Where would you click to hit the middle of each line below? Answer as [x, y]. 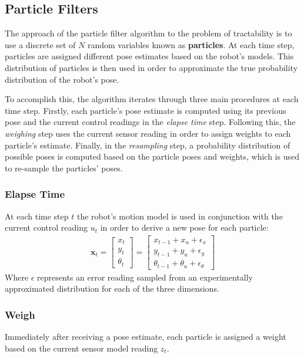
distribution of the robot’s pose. [62, 79]
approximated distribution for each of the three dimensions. [112, 288]
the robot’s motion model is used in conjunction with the [180, 216]
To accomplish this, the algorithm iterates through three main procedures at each [152, 99]
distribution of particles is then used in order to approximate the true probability [151, 67]
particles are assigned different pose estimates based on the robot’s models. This [149, 56]
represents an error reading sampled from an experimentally [145, 277]
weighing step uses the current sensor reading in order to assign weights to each [148, 133]
